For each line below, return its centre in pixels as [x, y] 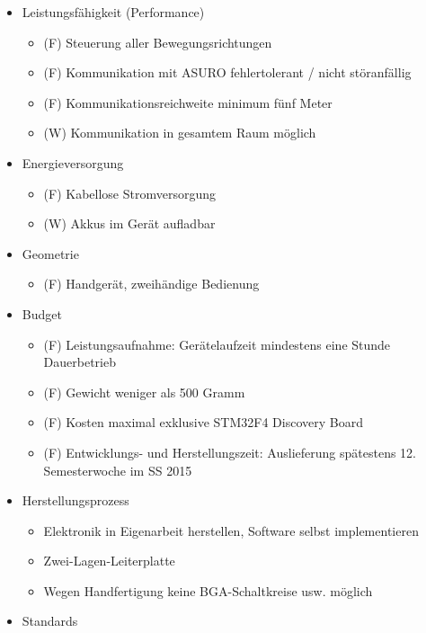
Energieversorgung [73, 162]
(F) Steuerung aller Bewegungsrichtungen [158, 42]
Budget [42, 313]
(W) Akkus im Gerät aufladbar [129, 223]
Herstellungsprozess [75, 500]
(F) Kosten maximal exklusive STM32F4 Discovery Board [203, 422]
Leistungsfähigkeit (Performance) [113, 12]
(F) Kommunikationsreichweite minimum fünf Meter [188, 102]
